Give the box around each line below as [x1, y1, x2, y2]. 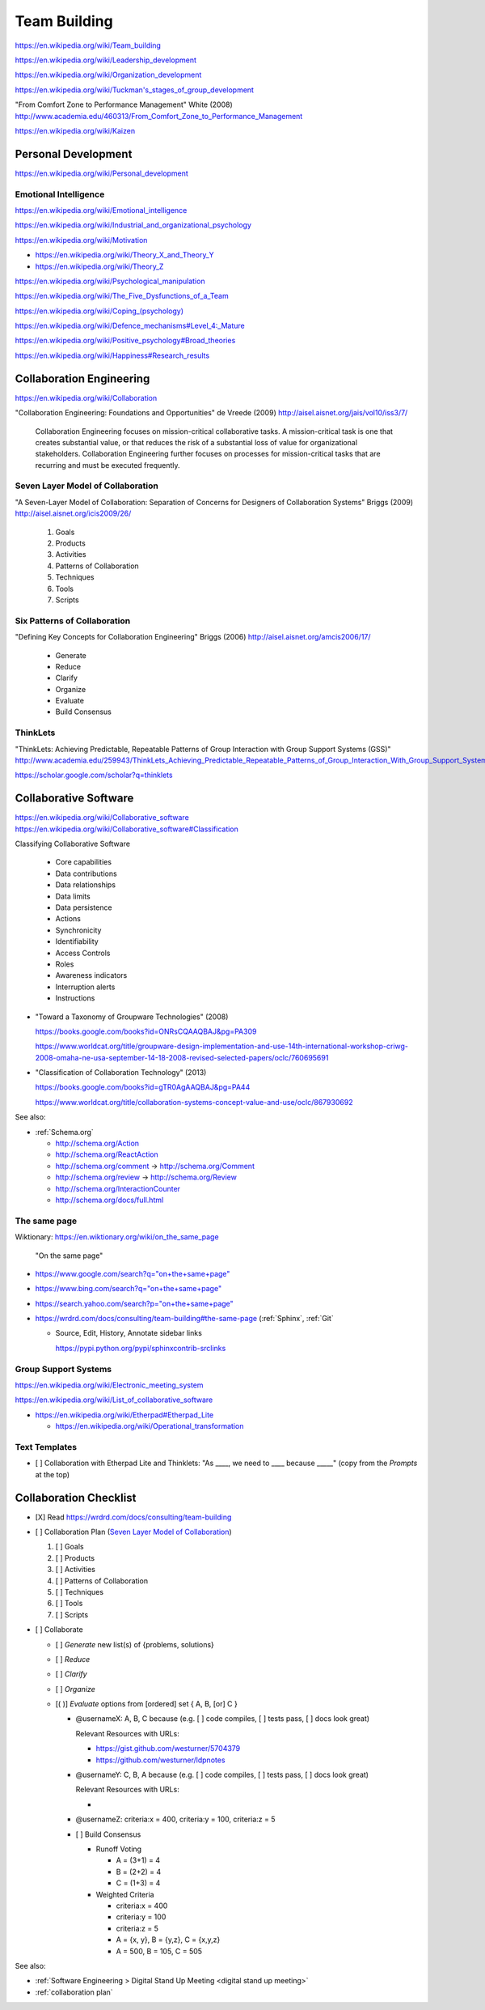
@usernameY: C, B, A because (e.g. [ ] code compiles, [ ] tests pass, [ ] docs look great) [75, 1770, 369, 1780]
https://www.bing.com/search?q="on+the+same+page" [35, 1284, 222, 1294]
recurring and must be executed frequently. [35, 460, 181, 470]
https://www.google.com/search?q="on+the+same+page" [35, 1268, 230, 1278]
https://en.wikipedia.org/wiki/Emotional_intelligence [15, 205, 188, 215]
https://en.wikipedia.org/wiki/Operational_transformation [55, 1421, 244, 1431]
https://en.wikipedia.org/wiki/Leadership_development [15, 55, 197, 65]
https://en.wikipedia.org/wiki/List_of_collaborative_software [15, 1395, 213, 1404]
